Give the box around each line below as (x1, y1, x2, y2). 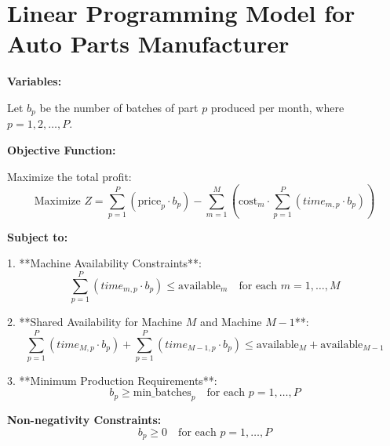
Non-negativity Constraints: (7, 412, 162, 428)
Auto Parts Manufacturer (7, 27, 290, 60)
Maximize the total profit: (7, 168, 132, 184)
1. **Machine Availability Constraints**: (7, 255, 202, 271)
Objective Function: (7, 141, 116, 158)
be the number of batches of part (39, 99, 199, 115)
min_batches (133, 387, 191, 399)
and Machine (199, 314, 262, 330)
